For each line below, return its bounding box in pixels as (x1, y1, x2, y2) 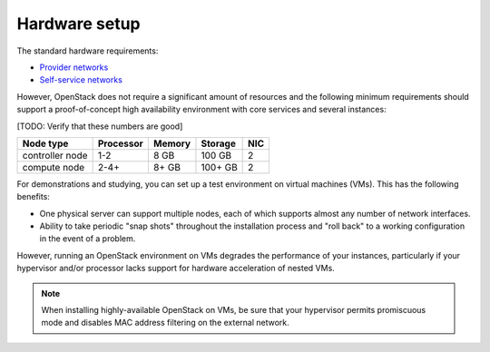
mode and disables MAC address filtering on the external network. (41, 318, 289, 328)
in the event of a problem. (39, 233, 136, 244)
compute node (22, 161, 85, 173)
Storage (201, 137, 236, 150)
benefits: (16, 191, 50, 202)
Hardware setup (16, 14, 141, 34)
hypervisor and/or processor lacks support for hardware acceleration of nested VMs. (16, 263, 335, 274)
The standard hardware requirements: (16, 45, 159, 56)
